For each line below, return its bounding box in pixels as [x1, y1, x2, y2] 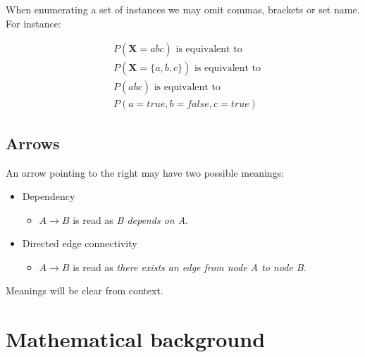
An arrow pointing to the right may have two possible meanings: [6, 165, 285, 180]
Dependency [22, 189, 75, 203]
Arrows [6, 132, 60, 154]
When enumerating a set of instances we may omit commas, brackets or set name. [6, 2, 360, 16]
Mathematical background [6, 325, 266, 353]
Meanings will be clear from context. [6, 283, 163, 298]
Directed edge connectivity [22, 236, 137, 251]
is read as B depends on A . [73, 212, 188, 227]
